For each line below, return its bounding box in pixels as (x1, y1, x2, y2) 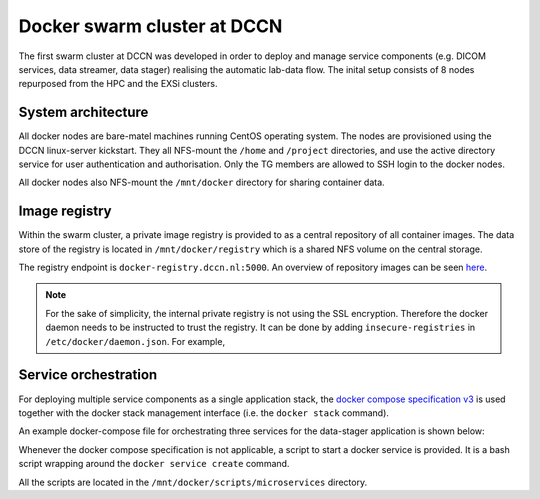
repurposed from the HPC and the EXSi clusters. (18, 78, 218, 90)
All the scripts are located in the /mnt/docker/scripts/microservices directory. (18, 476, 368, 488)
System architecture (18, 104, 149, 121)
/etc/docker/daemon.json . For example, (45, 335, 225, 347)
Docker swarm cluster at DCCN (18, 15, 283, 37)
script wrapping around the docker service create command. (18, 458, 290, 470)
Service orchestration (18, 366, 158, 384)
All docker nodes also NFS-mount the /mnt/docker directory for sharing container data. (18, 176, 385, 189)
